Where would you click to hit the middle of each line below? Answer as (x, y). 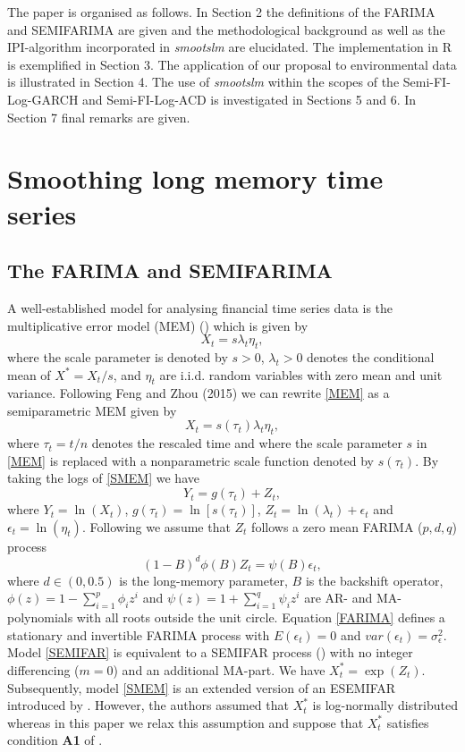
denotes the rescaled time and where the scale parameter (247, 443)
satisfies (408, 722)
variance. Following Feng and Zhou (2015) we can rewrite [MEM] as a (199, 393)
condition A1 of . (55, 740)
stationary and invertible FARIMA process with (139, 634)
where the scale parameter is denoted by (118, 356)
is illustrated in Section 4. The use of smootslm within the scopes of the (203, 82)
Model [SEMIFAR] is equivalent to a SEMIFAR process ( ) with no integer (210, 652)
